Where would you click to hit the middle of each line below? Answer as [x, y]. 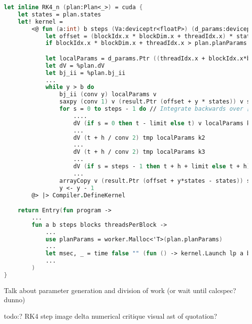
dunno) [15, 300]
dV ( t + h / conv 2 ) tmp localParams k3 [139, 152]
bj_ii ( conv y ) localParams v [108, 95]
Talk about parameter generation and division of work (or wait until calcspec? [120, 290]
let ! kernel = [40, 22]
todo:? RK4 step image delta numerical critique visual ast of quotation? [110, 316]
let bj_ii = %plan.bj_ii [85, 73]
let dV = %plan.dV [75, 66]
